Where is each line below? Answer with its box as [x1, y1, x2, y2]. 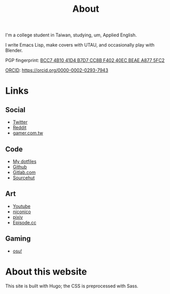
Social [5, 106, 26, 114]
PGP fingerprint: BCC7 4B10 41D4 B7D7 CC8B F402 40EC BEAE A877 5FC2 [5, 57, 165, 64]
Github [12, 164, 27, 170]
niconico [12, 208, 31, 215]
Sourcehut [12, 175, 35, 181]
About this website [5, 266, 87, 277]
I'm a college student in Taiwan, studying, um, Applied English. [5, 32, 137, 38]
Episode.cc [12, 219, 37, 225]
